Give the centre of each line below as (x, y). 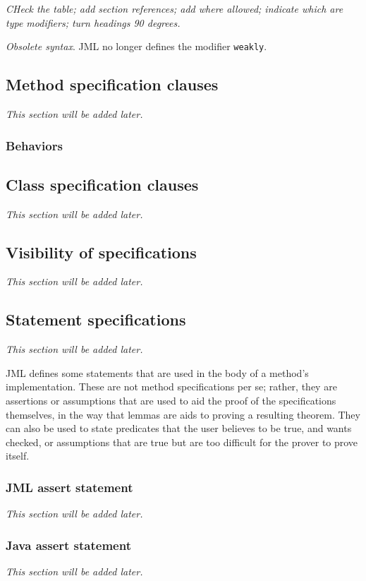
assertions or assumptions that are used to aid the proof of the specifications (171, 401)
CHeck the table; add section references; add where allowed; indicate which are (175, 8)
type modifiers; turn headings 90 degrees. (93, 22)
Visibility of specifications (101, 252)
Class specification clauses (102, 184)
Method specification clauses (112, 84)
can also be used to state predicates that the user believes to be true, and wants (179, 428)
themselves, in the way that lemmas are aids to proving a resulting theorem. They (183, 414)
